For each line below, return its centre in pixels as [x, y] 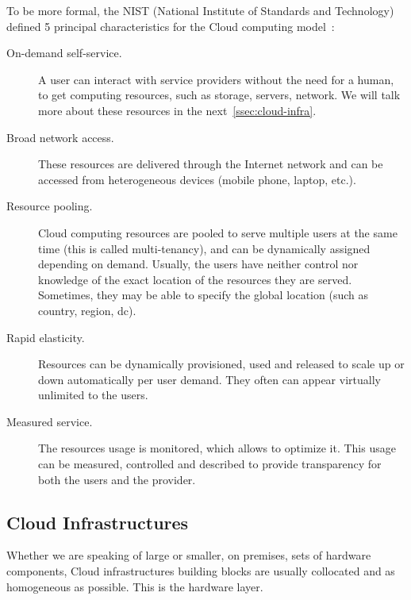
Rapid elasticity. [46, 337]
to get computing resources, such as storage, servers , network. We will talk [219, 95]
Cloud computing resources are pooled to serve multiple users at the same [218, 232]
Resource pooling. [50, 206]
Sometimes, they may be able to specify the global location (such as [203, 295]
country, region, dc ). [87, 310]
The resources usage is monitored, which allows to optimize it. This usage [217, 448]
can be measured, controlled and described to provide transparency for [210, 464]
